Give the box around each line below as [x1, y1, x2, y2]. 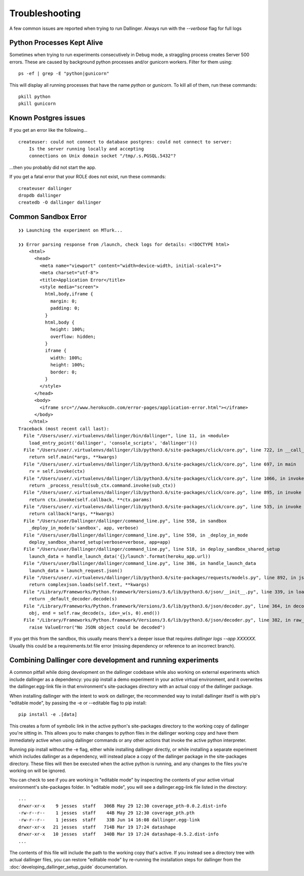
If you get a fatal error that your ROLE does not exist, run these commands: [9, 174, 166, 180]
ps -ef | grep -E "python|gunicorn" [18, 71, 109, 77]
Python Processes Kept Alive [9, 39, 103, 47]
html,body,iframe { [45, 291, 94, 297]
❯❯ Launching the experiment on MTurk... [18, 227, 123, 233]
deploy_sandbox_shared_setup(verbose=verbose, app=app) [28, 540, 171, 545]
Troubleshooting [9, 8, 81, 19]
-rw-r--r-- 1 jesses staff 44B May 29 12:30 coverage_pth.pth [18, 810, 195, 816]
